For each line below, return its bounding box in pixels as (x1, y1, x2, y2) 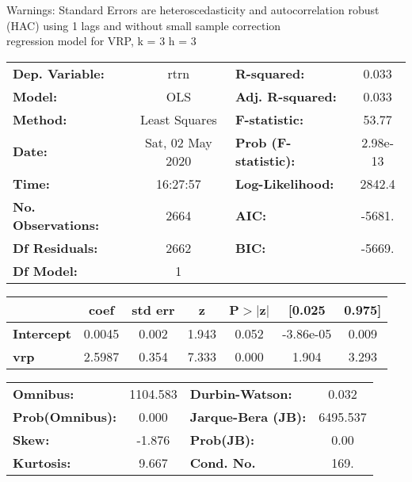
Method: (13, 109, 67, 128)
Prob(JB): (189, 430, 255, 449)
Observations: (13, 215, 100, 234)
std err (132, 300, 175, 319)
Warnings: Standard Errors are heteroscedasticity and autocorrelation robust (6, 2, 380, 17)
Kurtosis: (13, 453, 71, 472)
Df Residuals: (13, 238, 98, 257)
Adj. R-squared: (235, 86, 337, 105)
